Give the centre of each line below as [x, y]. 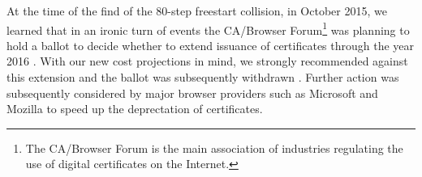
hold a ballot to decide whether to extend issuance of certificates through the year [211, 45]
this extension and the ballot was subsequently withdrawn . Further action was [203, 77]
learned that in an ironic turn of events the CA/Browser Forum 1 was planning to [208, 28]
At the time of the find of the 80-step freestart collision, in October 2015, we [197, 11]
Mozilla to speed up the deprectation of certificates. [135, 109]
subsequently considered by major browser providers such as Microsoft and [192, 93]
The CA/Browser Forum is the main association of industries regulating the [214, 147]
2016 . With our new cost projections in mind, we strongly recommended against [207, 61]
